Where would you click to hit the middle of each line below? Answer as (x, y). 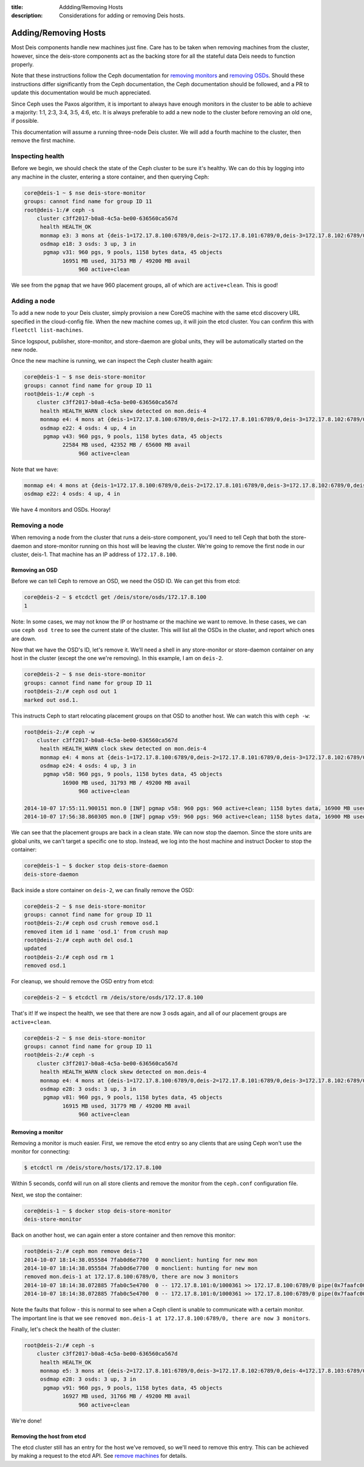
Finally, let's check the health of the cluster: (66, 1329)
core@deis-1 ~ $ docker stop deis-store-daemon (96, 866)
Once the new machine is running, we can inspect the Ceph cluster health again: (112, 361)
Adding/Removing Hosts (59, 33)
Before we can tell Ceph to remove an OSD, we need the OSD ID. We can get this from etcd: (126, 581)
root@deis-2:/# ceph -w (59, 732)
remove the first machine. (43, 140)
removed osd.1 (45, 966)
